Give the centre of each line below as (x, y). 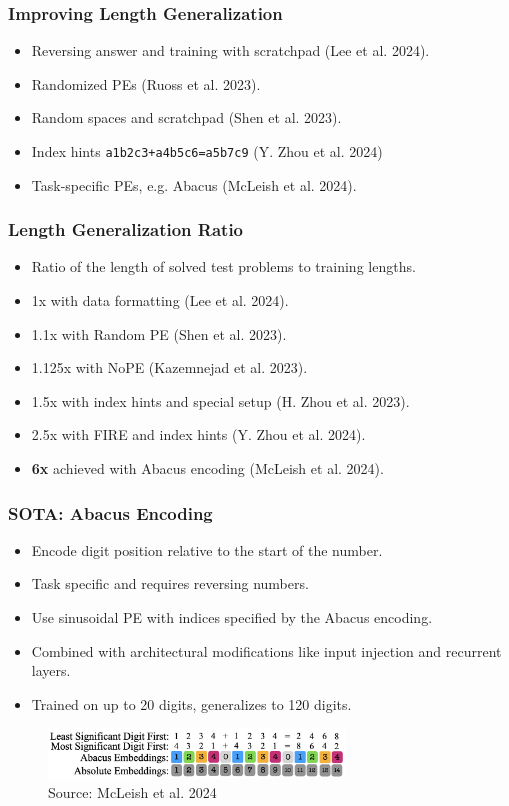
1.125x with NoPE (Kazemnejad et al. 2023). (169, 367)
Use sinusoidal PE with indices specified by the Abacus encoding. (232, 617)
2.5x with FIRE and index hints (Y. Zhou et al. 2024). (198, 434)
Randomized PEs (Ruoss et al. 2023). (146, 83)
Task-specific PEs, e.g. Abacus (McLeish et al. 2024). (194, 184)
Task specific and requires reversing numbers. (170, 583)
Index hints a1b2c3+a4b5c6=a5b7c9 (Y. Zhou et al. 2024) (207, 151)
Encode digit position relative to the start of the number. (207, 549)
